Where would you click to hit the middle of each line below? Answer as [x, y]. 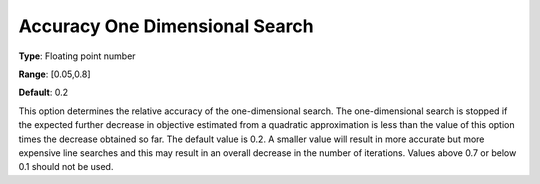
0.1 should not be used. [66, 167]
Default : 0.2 [43, 92]
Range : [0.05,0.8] [54, 74]
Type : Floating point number [77, 56]
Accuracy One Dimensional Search [166, 26]
